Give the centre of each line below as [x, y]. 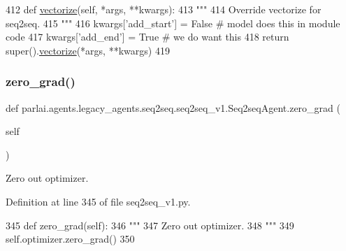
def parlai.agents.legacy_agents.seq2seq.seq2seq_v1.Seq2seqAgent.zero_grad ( [173, 107]
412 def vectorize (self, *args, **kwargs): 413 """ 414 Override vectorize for [164, 9]
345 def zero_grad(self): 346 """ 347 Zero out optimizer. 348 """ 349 [150, 225]
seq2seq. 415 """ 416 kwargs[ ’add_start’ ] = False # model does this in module [173, 23]
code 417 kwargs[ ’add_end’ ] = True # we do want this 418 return [147, 37]
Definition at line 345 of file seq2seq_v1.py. [98, 201]
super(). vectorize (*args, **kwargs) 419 [88, 50]
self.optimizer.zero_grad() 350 [70, 239]
